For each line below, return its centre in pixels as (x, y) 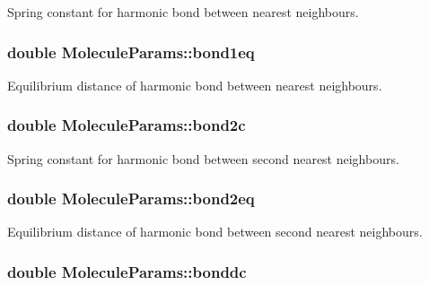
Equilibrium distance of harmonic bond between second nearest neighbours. (215, 232)
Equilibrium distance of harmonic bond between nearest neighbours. (195, 85)
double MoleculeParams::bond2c (127, 125)
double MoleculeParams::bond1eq (131, 52)
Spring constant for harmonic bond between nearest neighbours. (183, 12)
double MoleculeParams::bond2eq (131, 199)
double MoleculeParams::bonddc (127, 271)
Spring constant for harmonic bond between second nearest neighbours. (203, 158)
